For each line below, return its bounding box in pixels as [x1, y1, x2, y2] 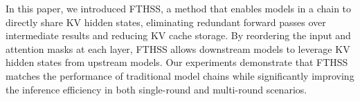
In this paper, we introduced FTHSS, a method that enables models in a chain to [6, 1, 352, 15]
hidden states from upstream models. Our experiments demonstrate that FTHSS [6, 55, 348, 69]
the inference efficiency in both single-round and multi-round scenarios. [6, 82, 307, 96]
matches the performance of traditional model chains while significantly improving [6, 68, 354, 82]
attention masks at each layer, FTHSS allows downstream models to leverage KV [6, 41, 350, 56]
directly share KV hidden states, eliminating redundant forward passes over [6, 14, 326, 29]
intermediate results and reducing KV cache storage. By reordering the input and [6, 28, 351, 43]
